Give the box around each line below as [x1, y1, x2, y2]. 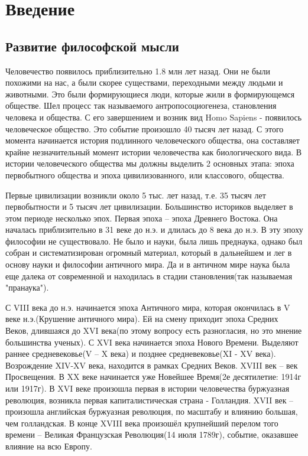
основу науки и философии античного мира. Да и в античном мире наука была [5, 258, 290, 271]
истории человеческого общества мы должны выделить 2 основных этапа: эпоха [5, 157, 294, 170]
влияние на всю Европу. [5, 439, 92, 452]
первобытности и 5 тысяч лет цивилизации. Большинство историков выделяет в [5, 200, 293, 213]
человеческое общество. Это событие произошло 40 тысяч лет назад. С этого [5, 122, 284, 135]
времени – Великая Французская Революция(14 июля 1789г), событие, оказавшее [5, 428, 299, 441]
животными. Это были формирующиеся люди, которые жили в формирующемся [5, 87, 295, 100]
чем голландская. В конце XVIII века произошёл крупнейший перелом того [5, 416, 278, 429]
